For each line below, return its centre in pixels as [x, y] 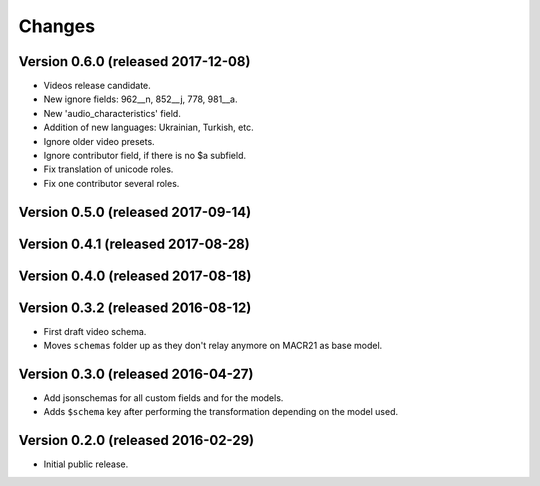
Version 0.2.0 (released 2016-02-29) [136, 440]
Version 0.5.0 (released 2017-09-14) [135, 211]
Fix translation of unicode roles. [108, 169]
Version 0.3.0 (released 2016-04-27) [136, 373]
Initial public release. [86, 464]
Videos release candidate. [97, 86]
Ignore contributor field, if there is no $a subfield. [145, 156]
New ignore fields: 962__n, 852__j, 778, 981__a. [140, 99]
